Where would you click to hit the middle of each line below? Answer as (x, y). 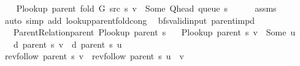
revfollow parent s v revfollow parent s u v (94, 56)
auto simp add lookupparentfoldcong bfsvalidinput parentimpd (130, 20)
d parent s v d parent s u (67, 44)
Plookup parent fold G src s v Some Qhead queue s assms (146, 8)
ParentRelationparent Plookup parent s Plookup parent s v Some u (154, 32)
